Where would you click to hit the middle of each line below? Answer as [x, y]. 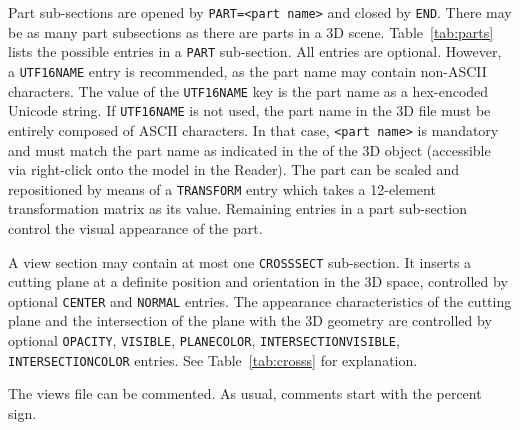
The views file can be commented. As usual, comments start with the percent [245, 393]
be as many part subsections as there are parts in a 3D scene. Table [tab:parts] [251, 31]
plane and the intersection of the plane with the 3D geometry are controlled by [250, 320]
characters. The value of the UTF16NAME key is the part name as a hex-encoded [248, 90]
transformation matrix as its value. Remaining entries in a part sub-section [237, 208]
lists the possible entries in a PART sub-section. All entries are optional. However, [255, 51]
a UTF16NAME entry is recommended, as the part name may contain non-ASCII [247, 70]
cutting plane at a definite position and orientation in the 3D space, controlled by [258, 281]
